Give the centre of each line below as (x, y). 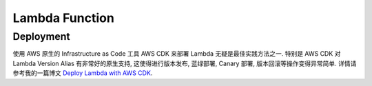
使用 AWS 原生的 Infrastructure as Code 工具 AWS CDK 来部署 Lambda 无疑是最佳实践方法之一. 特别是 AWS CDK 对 (177, 54)
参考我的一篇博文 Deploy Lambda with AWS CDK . (83, 73)
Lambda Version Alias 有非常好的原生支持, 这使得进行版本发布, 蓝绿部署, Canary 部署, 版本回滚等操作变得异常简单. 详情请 (185, 63)
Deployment (41, 36)
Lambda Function (64, 18)
